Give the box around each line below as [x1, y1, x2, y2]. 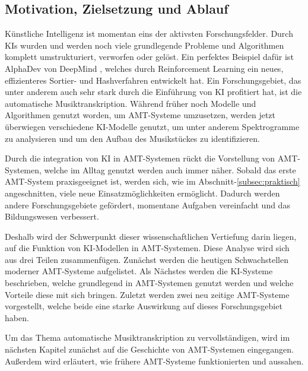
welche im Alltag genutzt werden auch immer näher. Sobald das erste [44, 163, 296, 176]
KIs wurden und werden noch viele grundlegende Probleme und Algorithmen [5, 39, 284, 51]
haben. [5, 311, 29, 324]
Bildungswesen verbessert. [5, 210, 99, 223]
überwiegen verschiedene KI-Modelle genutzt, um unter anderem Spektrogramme [5, 120, 300, 132]
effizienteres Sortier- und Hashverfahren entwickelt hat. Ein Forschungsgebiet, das [5, 74, 301, 86]
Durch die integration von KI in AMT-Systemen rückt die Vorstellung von [5, 152, 275, 164]
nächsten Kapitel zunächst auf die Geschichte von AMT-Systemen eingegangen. [5, 343, 294, 356]
